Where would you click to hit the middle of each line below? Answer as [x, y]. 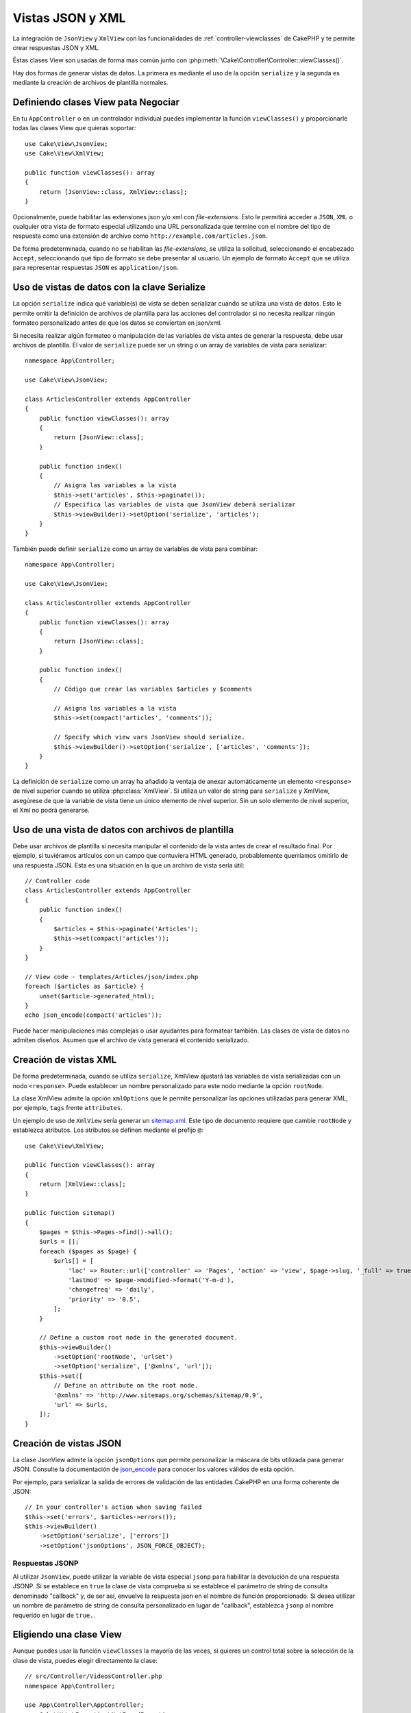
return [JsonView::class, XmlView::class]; [113, 192]
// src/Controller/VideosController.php [94, 1676]
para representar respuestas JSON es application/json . [96, 268]
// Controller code [58, 881]
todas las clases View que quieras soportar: [74, 128]
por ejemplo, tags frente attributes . [67, 1108]
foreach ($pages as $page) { [88, 1251]
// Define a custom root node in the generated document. [138, 1338]
